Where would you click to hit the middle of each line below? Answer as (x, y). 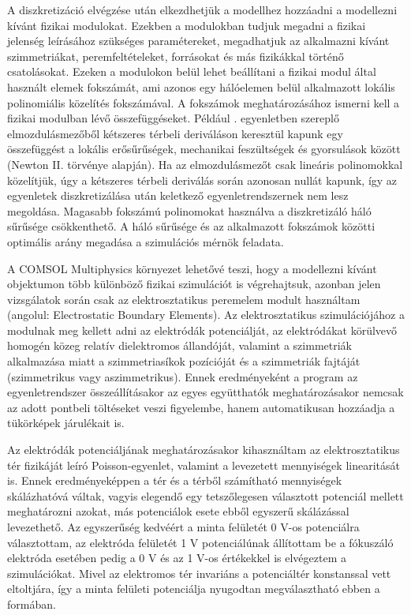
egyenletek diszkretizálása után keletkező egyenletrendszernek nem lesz (178, 195)
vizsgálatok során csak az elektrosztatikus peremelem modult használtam (184, 299)
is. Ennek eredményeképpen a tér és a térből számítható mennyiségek (175, 480)
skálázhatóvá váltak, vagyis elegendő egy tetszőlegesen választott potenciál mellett (205, 495)
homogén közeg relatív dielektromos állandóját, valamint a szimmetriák (179, 345)
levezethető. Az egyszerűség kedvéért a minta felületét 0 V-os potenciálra (183, 527)
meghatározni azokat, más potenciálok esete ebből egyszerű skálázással (178, 511)
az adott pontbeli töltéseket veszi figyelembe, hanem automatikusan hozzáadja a (201, 407)
